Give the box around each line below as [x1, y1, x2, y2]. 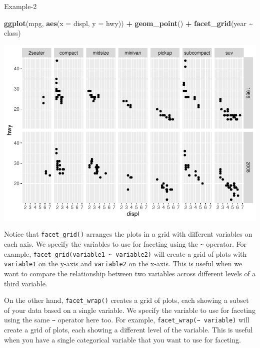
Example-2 [4, 1, 37, 11]
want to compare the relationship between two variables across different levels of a [4, 268, 256, 278]
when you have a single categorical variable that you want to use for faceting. [4, 334, 241, 344]
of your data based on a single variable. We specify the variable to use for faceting [4, 304, 255, 315]
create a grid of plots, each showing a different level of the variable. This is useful [4, 324, 253, 335]
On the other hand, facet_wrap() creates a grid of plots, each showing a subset [4, 295, 249, 305]
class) [4, 28, 21, 38]
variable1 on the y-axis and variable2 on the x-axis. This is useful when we [4, 258, 242, 269]
